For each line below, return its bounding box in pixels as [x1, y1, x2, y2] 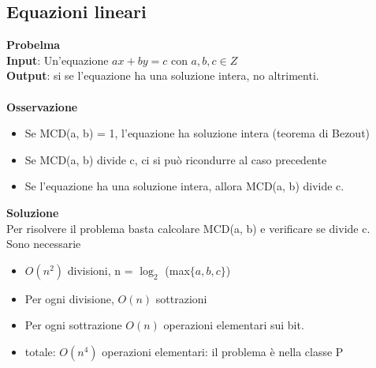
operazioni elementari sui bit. [163, 317, 304, 333]
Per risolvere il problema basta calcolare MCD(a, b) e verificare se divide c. [6, 220, 370, 236]
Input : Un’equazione [6, 51, 109, 68]
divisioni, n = [67, 261, 133, 278]
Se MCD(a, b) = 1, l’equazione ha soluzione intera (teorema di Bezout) [24, 125, 370, 141]
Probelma [6, 36, 61, 53]
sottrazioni [155, 290, 207, 306]
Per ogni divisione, [24, 290, 114, 306]
